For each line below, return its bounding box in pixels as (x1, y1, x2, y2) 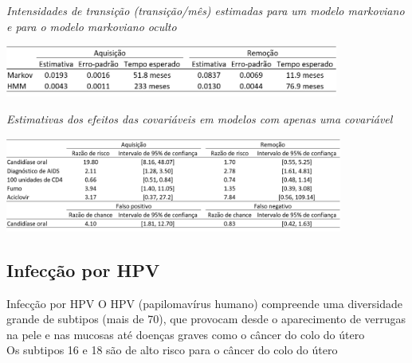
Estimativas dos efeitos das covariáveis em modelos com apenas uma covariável (6, 111, 393, 127)
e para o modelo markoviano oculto (6, 18, 177, 34)
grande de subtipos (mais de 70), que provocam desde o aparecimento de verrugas (6, 310, 406, 327)
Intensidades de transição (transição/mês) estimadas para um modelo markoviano (6, 2, 405, 18)
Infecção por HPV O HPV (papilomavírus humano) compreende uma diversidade (6, 295, 402, 311)
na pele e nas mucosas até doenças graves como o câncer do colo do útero (6, 326, 365, 342)
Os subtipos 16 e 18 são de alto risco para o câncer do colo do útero (6, 342, 338, 358)
